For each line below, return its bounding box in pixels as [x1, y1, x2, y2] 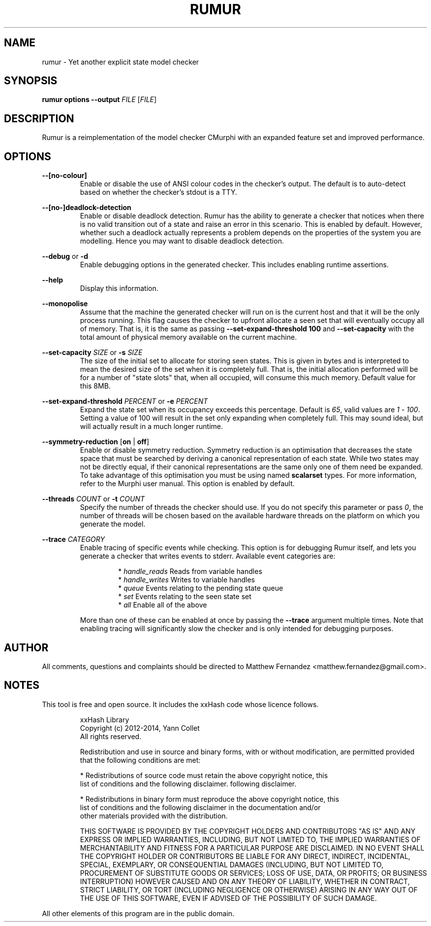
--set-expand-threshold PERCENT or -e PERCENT [42, 397, 208, 406]
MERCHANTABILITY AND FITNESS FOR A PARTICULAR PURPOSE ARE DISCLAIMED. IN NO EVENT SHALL [80, 843, 425, 852]
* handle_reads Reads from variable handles [118, 567, 262, 576]
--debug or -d [42, 252, 88, 261]
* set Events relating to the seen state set [118, 592, 251, 601]
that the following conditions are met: [80, 755, 201, 764]
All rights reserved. [80, 732, 142, 741]
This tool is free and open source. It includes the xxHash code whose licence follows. [42, 700, 319, 709]
